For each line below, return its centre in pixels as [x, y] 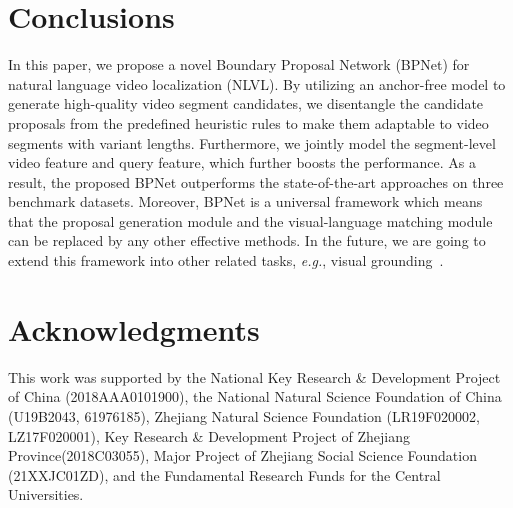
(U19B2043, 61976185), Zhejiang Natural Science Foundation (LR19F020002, [244, 415]
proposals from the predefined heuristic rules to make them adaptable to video [248, 122]
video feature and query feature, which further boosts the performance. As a [242, 162]
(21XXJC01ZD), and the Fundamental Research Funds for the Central [224, 474]
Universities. [46, 494]
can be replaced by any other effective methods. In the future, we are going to [247, 240]
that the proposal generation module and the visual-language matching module [250, 220]
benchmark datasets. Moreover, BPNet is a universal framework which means [245, 201]
